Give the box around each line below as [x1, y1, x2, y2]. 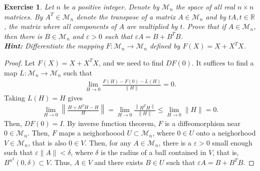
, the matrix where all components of [4, 21, 117, 31]
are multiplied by [126, 21, 178, 31]
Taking [4, 92, 26, 102]
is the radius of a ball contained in [101, 147, 206, 157]
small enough [212, 137, 252, 147]
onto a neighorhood [196, 127, 256, 138]
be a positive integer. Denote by [63, 1, 159, 11]
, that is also [28, 137, 67, 147]
